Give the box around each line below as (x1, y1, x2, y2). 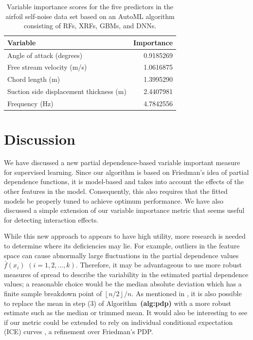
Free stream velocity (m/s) (7, 62, 87, 72)
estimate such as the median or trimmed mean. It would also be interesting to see (4, 307, 248, 318)
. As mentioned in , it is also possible (131, 288, 242, 298)
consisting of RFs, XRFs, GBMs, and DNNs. (24, 20, 157, 31)
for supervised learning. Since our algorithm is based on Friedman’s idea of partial (4, 167, 249, 177)
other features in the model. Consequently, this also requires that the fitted (4, 186, 228, 196)
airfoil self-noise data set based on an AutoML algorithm (5, 11, 175, 21)
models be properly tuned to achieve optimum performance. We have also (4, 195, 224, 206)
